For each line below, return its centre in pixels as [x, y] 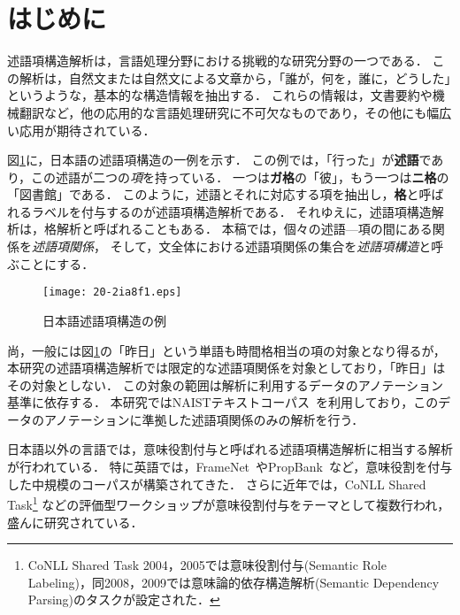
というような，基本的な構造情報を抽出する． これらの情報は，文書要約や [220, 95]
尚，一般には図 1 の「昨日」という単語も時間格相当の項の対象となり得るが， [226, 350]
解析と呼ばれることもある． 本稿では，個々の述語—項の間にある [244, 229]
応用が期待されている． [87, 130]
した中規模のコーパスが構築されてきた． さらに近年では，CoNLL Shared [217, 484]
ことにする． [57, 263]
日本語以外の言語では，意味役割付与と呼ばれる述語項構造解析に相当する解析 [230, 449]
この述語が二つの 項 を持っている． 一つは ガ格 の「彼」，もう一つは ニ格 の [240, 177]
